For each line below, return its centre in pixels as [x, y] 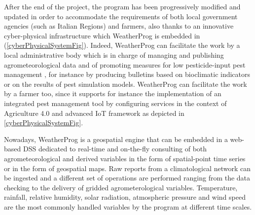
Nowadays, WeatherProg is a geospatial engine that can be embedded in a [116, 139]
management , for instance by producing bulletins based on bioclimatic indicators [127, 74]
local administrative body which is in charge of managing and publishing [114, 54]
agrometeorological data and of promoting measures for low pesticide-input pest [125, 64]
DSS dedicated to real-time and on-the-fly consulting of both [115, 149]
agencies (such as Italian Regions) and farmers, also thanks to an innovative [119, 26]
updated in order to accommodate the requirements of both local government [121, 16]
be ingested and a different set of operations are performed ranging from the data [127, 178]
